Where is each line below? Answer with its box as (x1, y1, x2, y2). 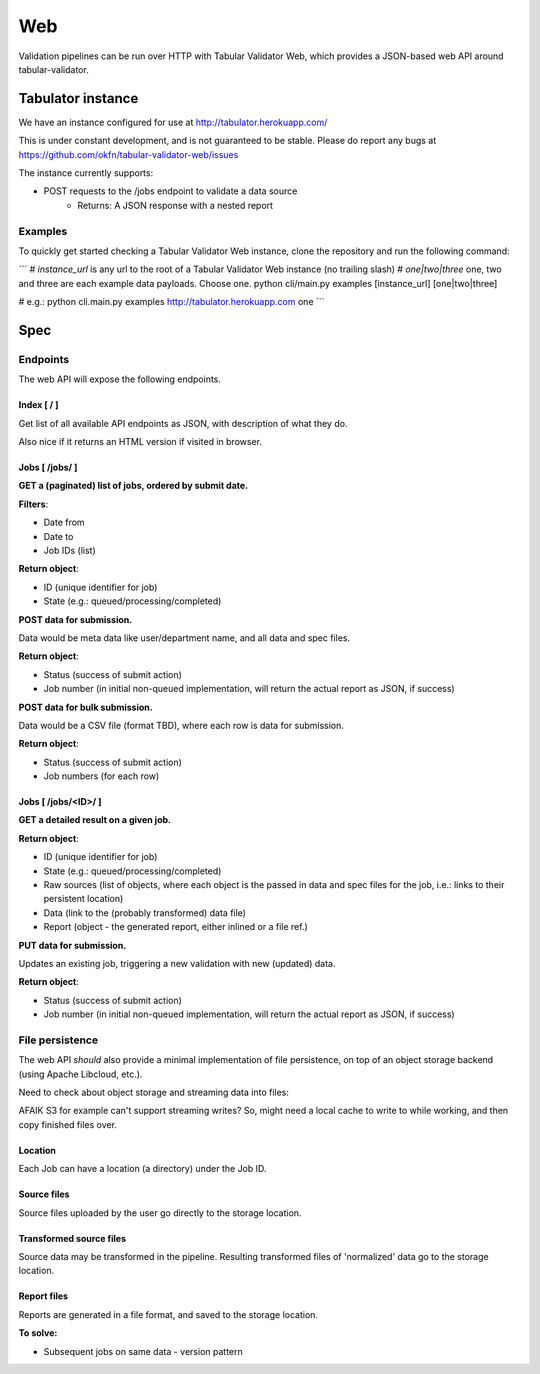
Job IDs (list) (43, 545, 97, 556)
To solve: (18, 1327, 58, 1339)
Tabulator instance (18, 90, 139, 107)
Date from (43, 516, 85, 529)
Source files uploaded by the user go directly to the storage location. (18, 1206, 302, 1219)
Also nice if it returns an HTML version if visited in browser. (18, 436, 262, 448)
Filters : (18, 498, 49, 510)
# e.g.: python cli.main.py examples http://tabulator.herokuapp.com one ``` (18, 296, 325, 308)
